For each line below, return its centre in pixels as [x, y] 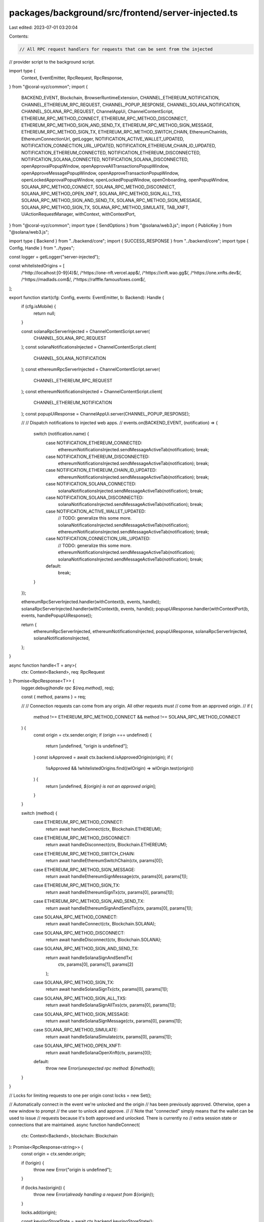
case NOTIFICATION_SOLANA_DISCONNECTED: [95, 498]
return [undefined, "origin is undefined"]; [87, 746]
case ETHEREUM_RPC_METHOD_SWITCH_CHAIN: [84, 853]
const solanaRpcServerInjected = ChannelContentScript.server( [86, 331]
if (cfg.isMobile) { [39, 306]
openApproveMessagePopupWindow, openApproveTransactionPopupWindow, [100, 173]
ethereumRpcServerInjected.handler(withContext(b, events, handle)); [91, 602]
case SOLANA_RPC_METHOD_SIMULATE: [76, 1030]
